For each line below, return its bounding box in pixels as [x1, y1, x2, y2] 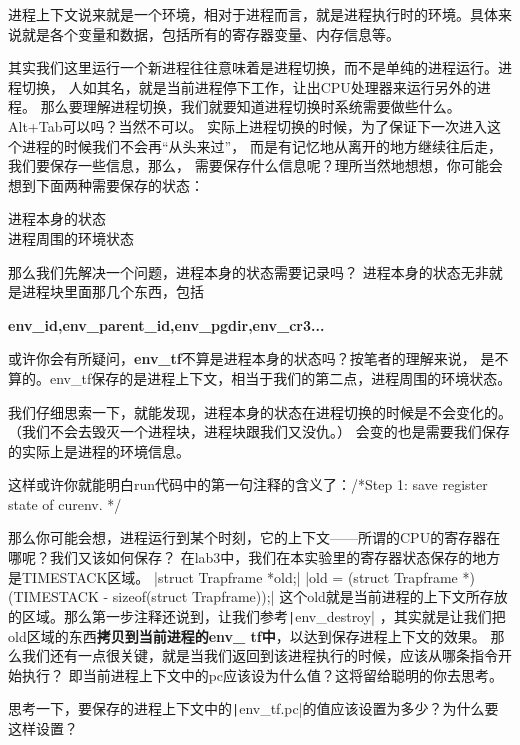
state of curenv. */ [8, 493, 122, 514]
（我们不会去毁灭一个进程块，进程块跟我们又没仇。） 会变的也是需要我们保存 [8, 421, 510, 442]
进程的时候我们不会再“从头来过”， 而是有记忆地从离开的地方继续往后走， [21, 135, 502, 156]
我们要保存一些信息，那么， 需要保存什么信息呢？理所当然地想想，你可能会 [8, 155, 503, 176]
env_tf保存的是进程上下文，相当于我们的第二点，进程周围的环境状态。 [49, 367, 512, 388]
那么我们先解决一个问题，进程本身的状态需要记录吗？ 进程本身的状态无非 [8, 261, 489, 282]
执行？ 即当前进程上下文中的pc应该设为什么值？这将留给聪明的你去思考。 [21, 664, 504, 685]
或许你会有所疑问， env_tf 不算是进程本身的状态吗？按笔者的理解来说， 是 [8, 348, 495, 369]
